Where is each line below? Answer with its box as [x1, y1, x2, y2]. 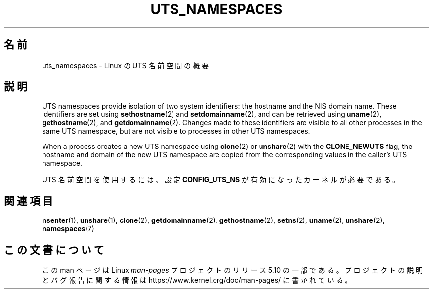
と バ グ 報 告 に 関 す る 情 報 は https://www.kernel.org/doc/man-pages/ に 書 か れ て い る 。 [42, 276, 352, 285]
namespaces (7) [42, 224, 94, 233]
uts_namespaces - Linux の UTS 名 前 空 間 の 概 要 [42, 61, 209, 70]
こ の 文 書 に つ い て [4, 243, 104, 256]
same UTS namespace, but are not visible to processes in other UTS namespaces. [42, 127, 310, 136]
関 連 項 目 [4, 194, 53, 207]
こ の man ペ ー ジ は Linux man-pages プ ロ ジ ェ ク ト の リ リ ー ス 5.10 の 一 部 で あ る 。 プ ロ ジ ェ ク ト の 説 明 [42, 266, 423, 275]
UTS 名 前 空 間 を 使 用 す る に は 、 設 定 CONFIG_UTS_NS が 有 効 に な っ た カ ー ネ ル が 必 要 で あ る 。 [42, 175, 400, 184]
